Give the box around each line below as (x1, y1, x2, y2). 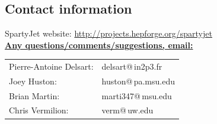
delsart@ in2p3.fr (101, 60, 162, 72)
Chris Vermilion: (9, 104, 69, 116)
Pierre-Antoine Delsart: (9, 60, 94, 72)
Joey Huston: (9, 74, 57, 87)
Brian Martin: (9, 89, 60, 102)
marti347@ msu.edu (101, 89, 172, 102)
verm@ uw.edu (101, 104, 154, 116)
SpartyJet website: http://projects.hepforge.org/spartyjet (5, 27, 212, 39)
